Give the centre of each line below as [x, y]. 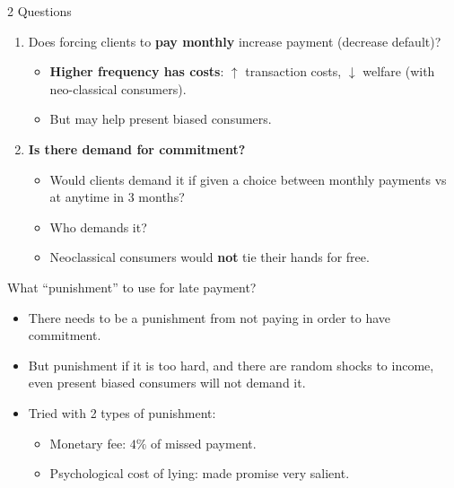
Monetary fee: [88, 443]
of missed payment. [204, 443]
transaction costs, [293, 71]
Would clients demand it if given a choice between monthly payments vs [248, 179]
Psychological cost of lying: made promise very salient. [200, 473]
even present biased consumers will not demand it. [167, 383]
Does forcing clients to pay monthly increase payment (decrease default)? [235, 41]
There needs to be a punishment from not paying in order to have [209, 317]
